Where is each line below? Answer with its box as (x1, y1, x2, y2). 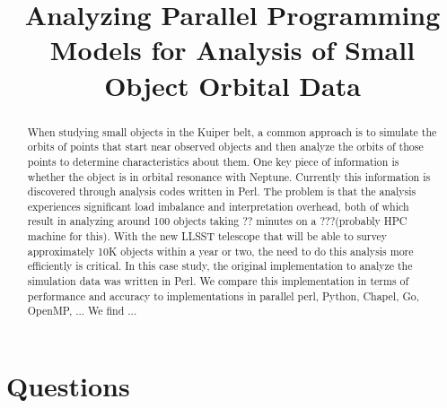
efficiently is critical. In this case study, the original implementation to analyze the (27, 258, 413, 273)
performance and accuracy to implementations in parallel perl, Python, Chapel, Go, (27, 288, 419, 303)
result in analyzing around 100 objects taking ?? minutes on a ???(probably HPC (27, 213, 408, 229)
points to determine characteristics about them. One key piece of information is (27, 153, 399, 169)
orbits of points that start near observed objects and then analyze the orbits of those (27, 139, 424, 154)
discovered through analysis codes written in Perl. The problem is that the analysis (27, 184, 416, 199)
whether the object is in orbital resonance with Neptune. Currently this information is (27, 169, 431, 184)
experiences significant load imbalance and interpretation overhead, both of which (27, 198, 409, 213)
